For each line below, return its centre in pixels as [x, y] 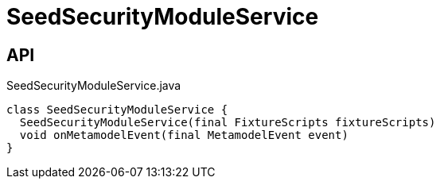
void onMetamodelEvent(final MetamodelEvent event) [184, 135]
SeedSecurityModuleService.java [94, 86]
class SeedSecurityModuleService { [117, 110]
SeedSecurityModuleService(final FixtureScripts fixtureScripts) [228, 123]
